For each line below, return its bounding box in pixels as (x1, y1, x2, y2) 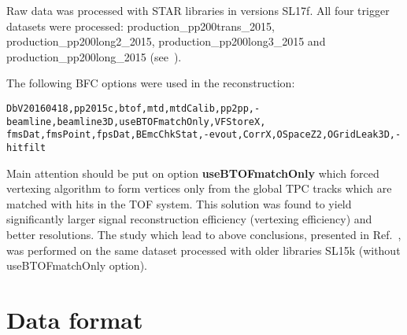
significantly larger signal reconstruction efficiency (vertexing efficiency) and (6, 211, 372, 227)
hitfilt (6, 142, 46, 153)
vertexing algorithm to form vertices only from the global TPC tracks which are (6, 180, 392, 197)
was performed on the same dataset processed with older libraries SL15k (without (6, 241, 401, 258)
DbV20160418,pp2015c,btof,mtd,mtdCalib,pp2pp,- (6, 102, 261, 114)
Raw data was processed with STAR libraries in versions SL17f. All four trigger (6, 2, 390, 18)
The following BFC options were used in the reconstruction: (6, 75, 295, 91)
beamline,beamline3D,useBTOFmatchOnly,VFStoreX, (6, 116, 266, 127)
